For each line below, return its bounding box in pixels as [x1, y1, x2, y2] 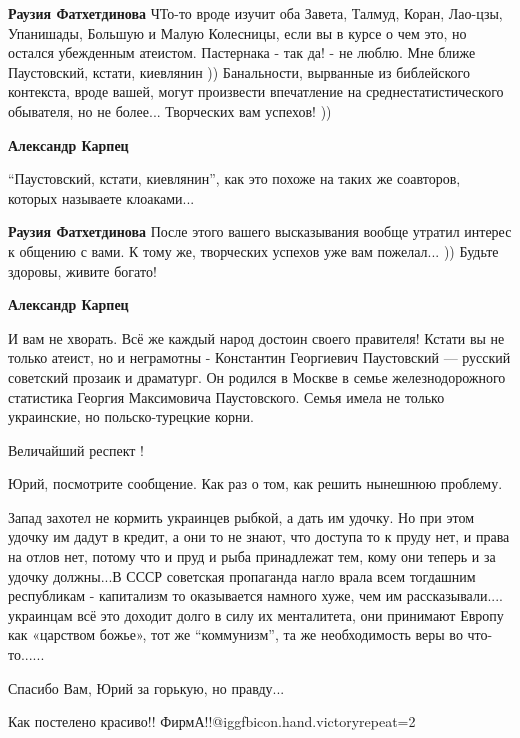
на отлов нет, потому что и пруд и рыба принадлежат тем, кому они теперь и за [8, 546, 496, 567]
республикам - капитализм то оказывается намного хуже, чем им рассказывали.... [8, 585, 503, 606]
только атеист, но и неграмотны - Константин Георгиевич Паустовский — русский [8, 347, 511, 368]
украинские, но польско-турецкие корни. [8, 406, 254, 427]
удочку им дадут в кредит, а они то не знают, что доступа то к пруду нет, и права [8, 526, 510, 547]
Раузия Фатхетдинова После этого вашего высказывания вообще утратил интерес [8, 221, 512, 242]
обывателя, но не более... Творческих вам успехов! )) [8, 100, 332, 121]
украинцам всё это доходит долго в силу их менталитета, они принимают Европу [8, 604, 504, 625]
